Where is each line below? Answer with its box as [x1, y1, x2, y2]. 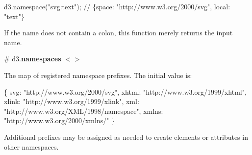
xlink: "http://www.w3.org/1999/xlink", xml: [4, 96, 139, 106]
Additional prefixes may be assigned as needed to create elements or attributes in [4, 131, 248, 142]
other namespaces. [4, 141, 59, 152]
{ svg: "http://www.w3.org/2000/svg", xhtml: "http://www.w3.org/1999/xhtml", [4, 86, 247, 97]
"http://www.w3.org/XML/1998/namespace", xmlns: [4, 105, 163, 116]
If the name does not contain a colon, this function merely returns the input [4, 27, 233, 38]
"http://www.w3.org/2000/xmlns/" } [4, 115, 115, 126]
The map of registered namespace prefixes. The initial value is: [4, 70, 192, 80]
